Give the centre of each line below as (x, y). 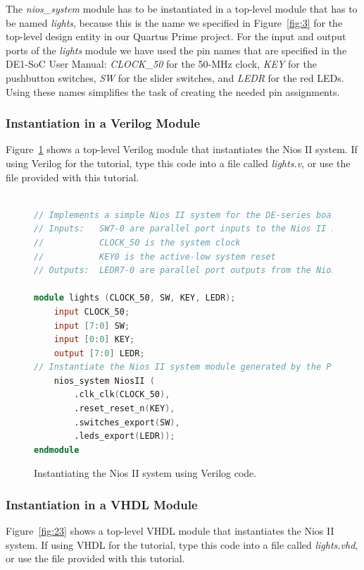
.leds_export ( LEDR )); (125, 436)
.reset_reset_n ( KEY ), (125, 409)
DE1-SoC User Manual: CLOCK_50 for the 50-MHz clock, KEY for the (161, 64)
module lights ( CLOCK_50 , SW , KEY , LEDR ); (135, 298)
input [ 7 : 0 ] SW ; (92, 326)
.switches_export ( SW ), (127, 422)
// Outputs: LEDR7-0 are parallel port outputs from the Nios (185, 271)
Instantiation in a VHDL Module (102, 504)
